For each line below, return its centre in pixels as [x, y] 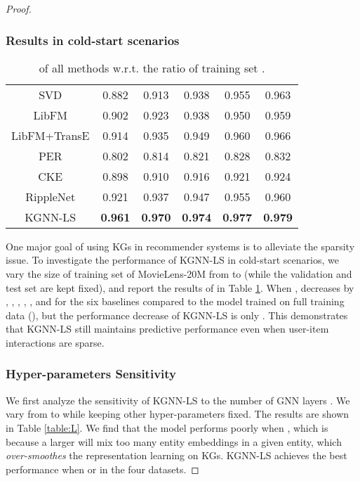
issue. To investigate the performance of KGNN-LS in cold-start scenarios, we [172, 260]
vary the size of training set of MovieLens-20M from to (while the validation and [179, 274]
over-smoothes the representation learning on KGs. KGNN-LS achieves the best [176, 455]
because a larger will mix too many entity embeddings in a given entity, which [174, 441]
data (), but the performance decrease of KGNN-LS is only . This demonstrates [177, 315]
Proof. [19, 8]
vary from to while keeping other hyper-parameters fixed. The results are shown [178, 414]
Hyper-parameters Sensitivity [91, 374]
